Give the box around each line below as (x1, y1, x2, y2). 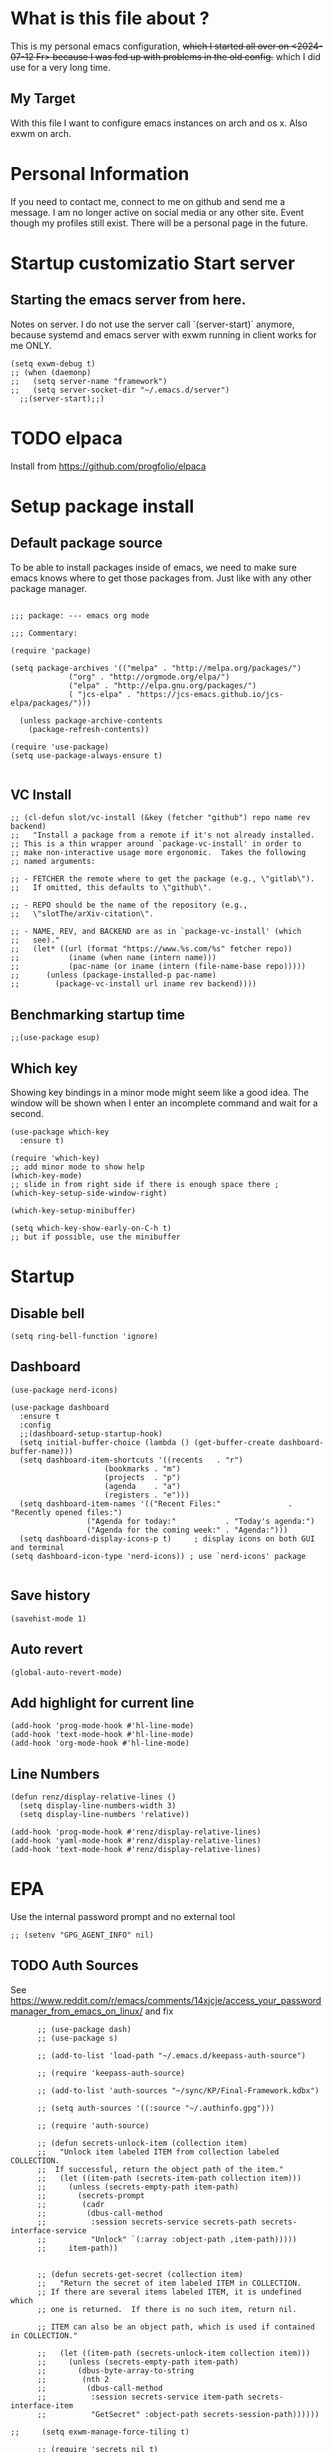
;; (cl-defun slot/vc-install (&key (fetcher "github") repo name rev (10, 813, 311, 823)
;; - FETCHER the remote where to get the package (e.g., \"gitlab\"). (10, 874, 315, 884)
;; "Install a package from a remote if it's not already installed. (10, 830, 315, 841)
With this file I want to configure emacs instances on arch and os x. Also (10, 117, 308, 129)
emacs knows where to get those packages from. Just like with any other (10, 572, 312, 584)
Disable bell (10, 1305, 85, 1322)
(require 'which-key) (10, 1153, 101, 1164)
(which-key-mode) (10, 1171, 83, 1181)
